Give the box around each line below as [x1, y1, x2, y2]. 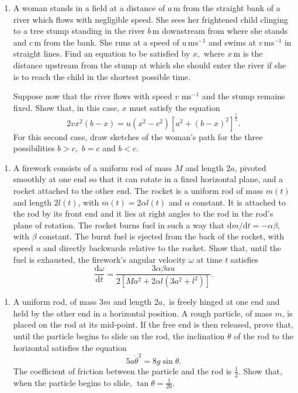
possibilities [13, 142, 55, 154]
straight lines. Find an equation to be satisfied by [13, 47, 190, 60]
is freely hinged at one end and [169, 295, 280, 308]
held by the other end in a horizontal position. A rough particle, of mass [13, 307, 272, 319]
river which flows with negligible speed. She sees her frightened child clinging [13, 13, 289, 25]
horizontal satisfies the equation [13, 341, 127, 353]
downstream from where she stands [162, 25, 288, 37]
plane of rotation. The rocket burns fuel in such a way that [13, 218, 224, 231]
